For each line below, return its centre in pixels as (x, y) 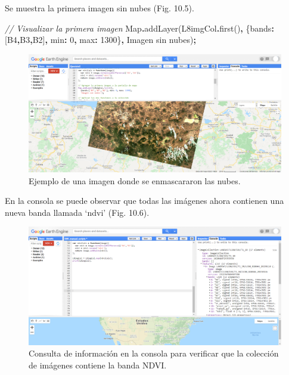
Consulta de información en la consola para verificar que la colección (154, 353)
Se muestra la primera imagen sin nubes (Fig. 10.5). (100, 8)
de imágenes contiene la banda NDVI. (98, 365)
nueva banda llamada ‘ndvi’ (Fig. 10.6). (77, 212)
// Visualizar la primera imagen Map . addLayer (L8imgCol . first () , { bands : (139, 28)
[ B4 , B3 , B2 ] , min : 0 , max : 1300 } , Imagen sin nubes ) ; (100, 40)
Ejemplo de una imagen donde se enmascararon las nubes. (135, 180)
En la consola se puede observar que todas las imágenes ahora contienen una (144, 201)
